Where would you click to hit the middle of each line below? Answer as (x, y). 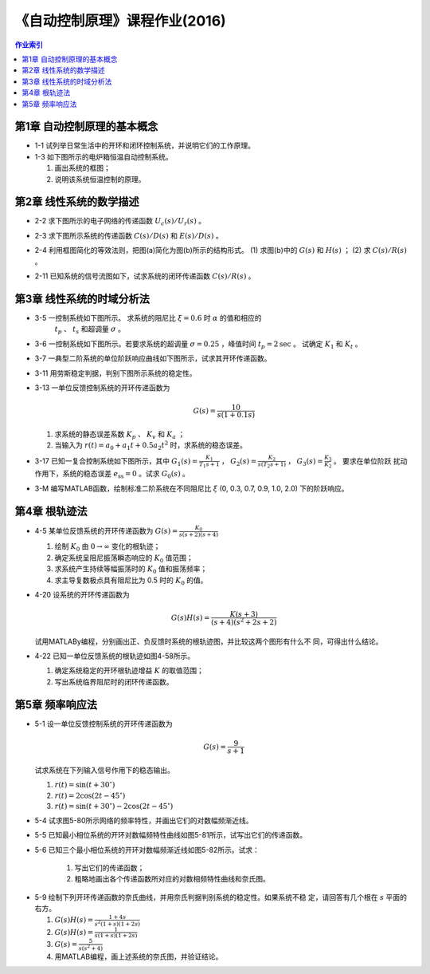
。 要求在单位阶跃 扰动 (370, 461)
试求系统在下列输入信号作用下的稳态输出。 (104, 770)
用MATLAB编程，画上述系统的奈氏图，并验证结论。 (139, 956)
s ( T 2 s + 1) (272, 465)
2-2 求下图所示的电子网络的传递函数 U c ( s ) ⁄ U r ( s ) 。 (120, 222)
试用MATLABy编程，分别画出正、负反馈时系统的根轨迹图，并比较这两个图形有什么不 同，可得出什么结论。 (209, 641)
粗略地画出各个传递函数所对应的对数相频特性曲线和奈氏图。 (172, 879)
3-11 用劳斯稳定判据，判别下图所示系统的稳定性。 (115, 373)
